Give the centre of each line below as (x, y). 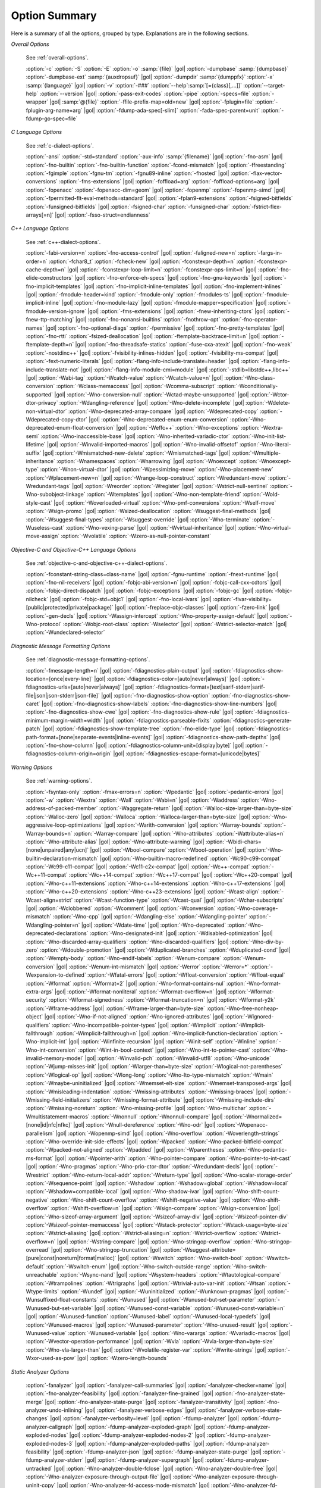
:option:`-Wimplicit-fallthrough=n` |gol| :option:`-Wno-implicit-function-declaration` (157, 1033)
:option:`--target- (264, 85)
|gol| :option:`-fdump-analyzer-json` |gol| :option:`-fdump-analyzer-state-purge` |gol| (157, 1452)
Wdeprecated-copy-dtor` (57, 419)
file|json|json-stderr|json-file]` (63, 695)
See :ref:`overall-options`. (57, 58)
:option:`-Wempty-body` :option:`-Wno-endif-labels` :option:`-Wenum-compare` (124, 958)
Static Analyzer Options (40, 1371)
